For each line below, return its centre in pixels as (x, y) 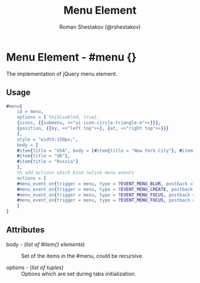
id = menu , (30, 112)
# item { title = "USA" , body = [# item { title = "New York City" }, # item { (106, 150)
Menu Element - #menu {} (71, 57)
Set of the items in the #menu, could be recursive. (82, 256)
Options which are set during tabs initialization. (79, 273)
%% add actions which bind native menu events (76, 173)
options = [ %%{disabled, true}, (58, 117)
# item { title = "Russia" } (48, 161)
